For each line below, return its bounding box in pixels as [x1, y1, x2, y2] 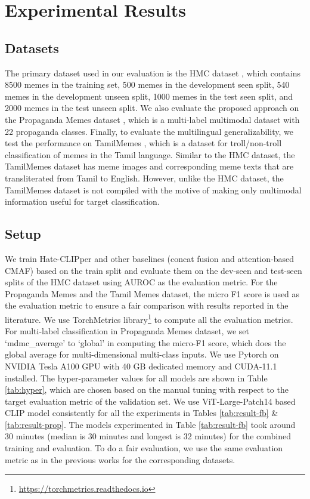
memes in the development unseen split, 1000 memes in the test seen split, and [5, 90, 293, 102]
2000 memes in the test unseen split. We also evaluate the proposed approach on [5, 101, 299, 114]
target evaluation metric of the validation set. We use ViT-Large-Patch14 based [5, 395, 296, 407]
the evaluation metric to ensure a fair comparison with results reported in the [5, 299, 289, 312]
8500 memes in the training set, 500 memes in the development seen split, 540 [5, 78, 290, 91]
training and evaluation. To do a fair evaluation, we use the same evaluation [5, 442, 283, 454]
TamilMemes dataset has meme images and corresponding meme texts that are [5, 160, 294, 173]
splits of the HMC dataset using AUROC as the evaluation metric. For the [5, 276, 278, 288]
